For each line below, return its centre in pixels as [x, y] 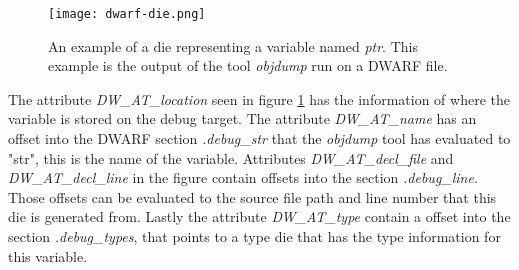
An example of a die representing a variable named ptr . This [233, 45]
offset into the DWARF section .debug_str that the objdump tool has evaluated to [259, 138]
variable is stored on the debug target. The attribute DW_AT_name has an [242, 118]
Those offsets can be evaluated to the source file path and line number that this [252, 196]
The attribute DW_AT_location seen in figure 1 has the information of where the [259, 98]
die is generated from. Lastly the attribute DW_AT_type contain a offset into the [259, 216]
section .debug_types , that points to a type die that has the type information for [254, 236]
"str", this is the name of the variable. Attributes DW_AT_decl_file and [231, 157]
